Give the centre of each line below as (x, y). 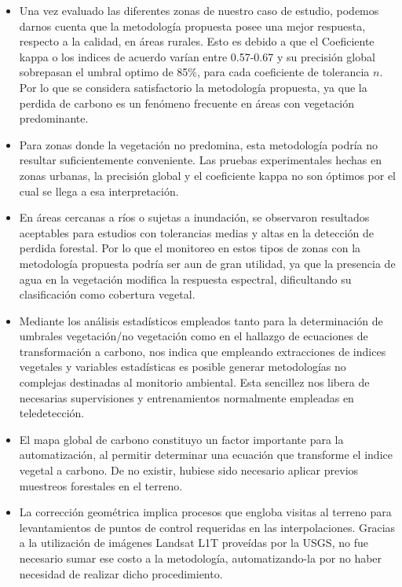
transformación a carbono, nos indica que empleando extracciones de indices (203, 351)
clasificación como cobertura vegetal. (107, 294)
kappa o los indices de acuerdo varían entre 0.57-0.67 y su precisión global (197, 56)
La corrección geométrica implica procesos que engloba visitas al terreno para (205, 512)
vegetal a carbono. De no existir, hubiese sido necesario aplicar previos (189, 470)
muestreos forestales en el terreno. (101, 485)
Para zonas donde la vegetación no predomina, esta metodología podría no (199, 144)
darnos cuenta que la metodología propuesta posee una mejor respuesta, (192, 26)
